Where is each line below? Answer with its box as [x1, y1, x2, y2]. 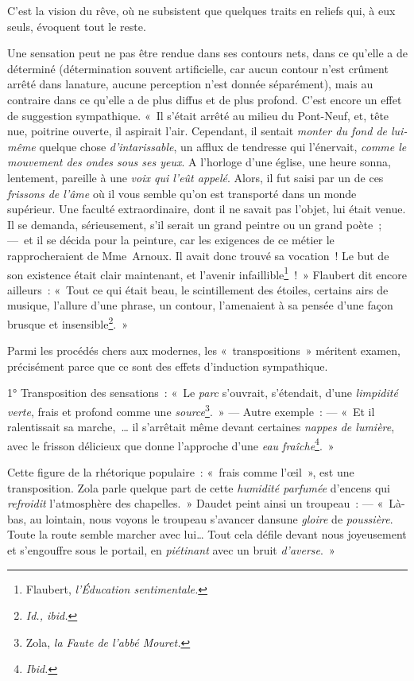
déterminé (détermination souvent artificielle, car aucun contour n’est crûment [7, 60, 389, 76]
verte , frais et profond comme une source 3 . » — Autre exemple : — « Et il [7, 400, 375, 419]
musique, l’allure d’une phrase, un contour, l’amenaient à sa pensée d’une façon [7, 297, 393, 313]
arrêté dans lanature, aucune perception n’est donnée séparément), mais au [7, 76, 373, 92]
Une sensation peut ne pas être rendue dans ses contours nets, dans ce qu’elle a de [7, 45, 408, 61]
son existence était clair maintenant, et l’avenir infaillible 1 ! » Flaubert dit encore [7, 263, 407, 282]
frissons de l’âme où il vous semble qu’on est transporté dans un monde [7, 185, 357, 201]
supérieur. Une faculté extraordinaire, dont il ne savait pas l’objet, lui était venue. [7, 200, 406, 217]
